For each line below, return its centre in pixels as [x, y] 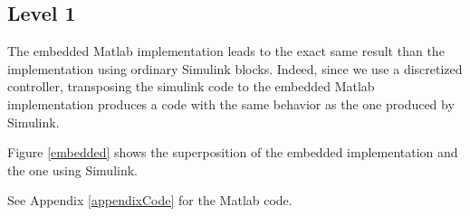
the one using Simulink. [72, 169]
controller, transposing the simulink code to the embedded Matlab [191, 86]
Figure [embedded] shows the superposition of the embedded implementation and [233, 152]
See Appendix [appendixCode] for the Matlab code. [150, 200]
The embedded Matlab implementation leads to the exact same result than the [226, 51]
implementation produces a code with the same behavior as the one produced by [231, 103]
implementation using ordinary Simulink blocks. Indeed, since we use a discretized [235, 68]
